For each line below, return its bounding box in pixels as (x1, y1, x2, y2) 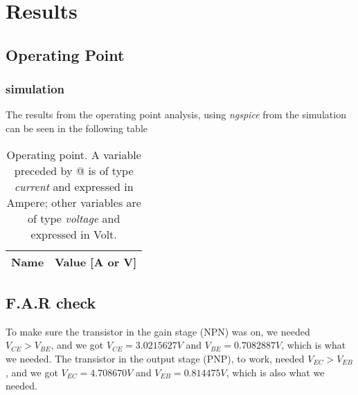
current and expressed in (14, 178, 134, 194)
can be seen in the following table (6, 120, 148, 135)
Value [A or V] (55, 253, 137, 270)
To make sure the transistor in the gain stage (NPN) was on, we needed (6, 324, 310, 338)
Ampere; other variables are (6, 194, 141, 210)
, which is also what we (226, 365, 325, 379)
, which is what (281, 338, 346, 352)
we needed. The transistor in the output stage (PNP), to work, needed (6, 351, 305, 365)
